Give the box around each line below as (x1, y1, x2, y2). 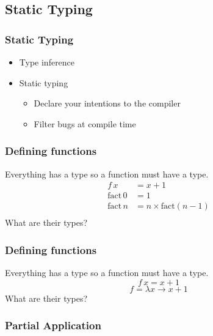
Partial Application (5, 318, 101, 333)
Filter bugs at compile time (34, 117, 136, 130)
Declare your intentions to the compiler (34, 97, 181, 110)
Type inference (19, 56, 75, 68)
